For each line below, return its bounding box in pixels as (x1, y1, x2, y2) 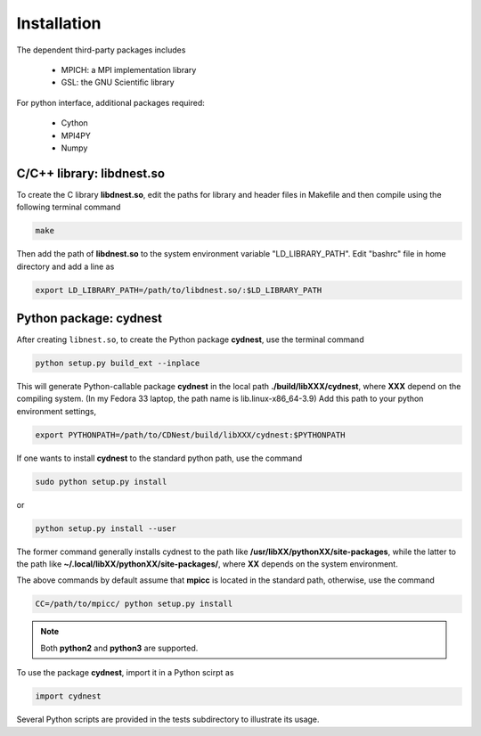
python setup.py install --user (35, 523, 177, 534)
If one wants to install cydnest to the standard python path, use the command (16, 453, 303, 463)
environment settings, (16, 405, 97, 416)
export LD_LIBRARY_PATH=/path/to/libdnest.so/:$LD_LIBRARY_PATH (35, 285, 322, 295)
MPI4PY (61, 130, 91, 141)
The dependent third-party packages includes (16, 45, 186, 55)
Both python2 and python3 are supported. (40, 642, 199, 653)
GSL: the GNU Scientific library (61, 77, 175, 88)
